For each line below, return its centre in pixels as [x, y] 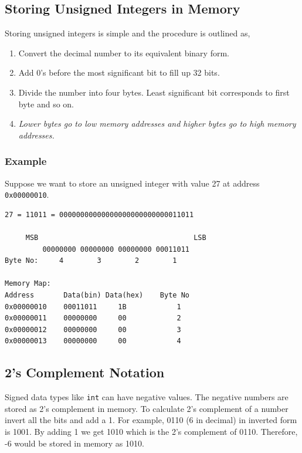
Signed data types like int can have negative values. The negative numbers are [147, 397]
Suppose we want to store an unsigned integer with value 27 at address [132, 183]
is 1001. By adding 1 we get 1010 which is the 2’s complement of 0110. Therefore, [151, 431]
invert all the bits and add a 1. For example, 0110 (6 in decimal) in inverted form [151, 420]
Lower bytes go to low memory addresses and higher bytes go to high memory [157, 124]
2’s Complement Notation [85, 372]
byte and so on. [46, 104]
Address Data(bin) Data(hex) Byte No [97, 295]
